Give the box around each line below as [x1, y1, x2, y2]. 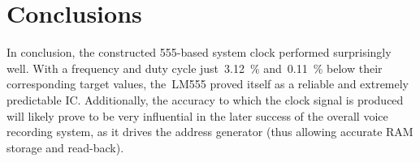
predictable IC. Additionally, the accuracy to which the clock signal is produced [6, 91, 404, 108]
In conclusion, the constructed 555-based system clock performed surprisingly [6, 44, 392, 61]
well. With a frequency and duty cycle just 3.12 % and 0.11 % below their [6, 59, 383, 76]
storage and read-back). [6, 139, 124, 156]
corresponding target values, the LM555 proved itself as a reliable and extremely [6, 75, 409, 92]
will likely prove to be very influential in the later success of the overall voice [6, 107, 388, 124]
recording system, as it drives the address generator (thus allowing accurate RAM [6, 123, 414, 140]
